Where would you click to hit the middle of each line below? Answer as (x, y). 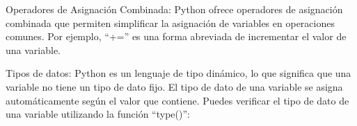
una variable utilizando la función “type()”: (98, 114)
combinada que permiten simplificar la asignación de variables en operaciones (170, 22)
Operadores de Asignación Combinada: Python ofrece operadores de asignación (174, 9)
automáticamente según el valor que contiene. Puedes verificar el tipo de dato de (177, 100)
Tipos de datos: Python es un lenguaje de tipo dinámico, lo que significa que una (178, 73)
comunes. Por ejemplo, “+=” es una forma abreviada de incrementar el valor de (176, 36)
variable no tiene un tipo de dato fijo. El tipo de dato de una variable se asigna (174, 86)
